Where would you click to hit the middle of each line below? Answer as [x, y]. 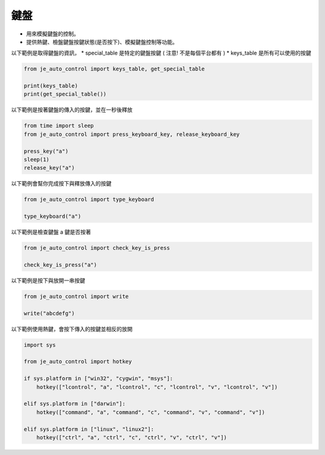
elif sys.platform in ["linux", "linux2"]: [89, 429]
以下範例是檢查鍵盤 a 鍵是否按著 [51, 232]
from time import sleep [59, 126]
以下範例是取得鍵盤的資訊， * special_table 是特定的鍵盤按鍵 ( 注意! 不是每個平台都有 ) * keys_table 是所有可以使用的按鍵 [161, 53]
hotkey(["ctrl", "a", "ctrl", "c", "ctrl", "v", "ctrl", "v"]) [132, 437]
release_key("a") [49, 168]
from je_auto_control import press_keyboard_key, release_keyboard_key [132, 134]
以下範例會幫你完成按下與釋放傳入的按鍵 [61, 184]
